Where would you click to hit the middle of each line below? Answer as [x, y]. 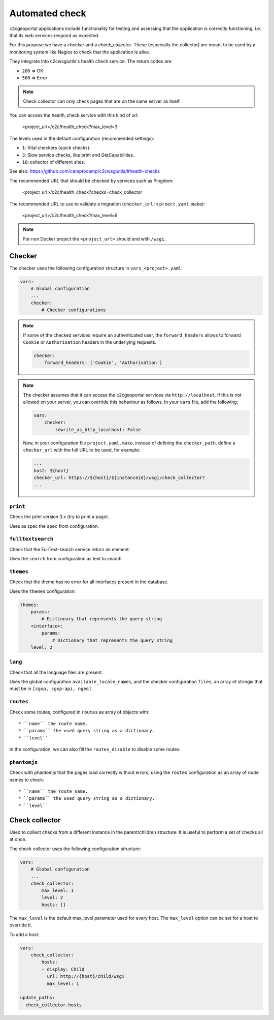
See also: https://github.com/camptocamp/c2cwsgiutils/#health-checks [84, 171]
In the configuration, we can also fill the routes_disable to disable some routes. [95, 749]
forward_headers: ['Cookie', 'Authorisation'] [103, 363]
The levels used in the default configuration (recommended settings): [82, 138]
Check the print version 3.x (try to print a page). [59, 517]
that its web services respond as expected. [55, 35]
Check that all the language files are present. [56, 672]
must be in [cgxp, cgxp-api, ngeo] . [51, 688]
